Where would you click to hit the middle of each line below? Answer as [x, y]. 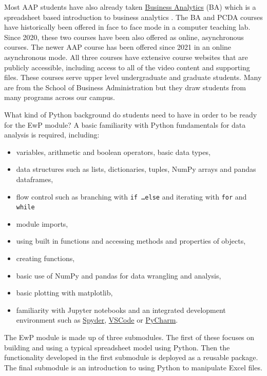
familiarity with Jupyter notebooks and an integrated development [121, 310]
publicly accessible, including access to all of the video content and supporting [127, 67]
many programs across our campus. [60, 97]
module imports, [42, 223]
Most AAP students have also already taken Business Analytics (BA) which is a [130, 7]
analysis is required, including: [52, 135]
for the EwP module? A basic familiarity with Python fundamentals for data [125, 124]
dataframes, [35, 179]
